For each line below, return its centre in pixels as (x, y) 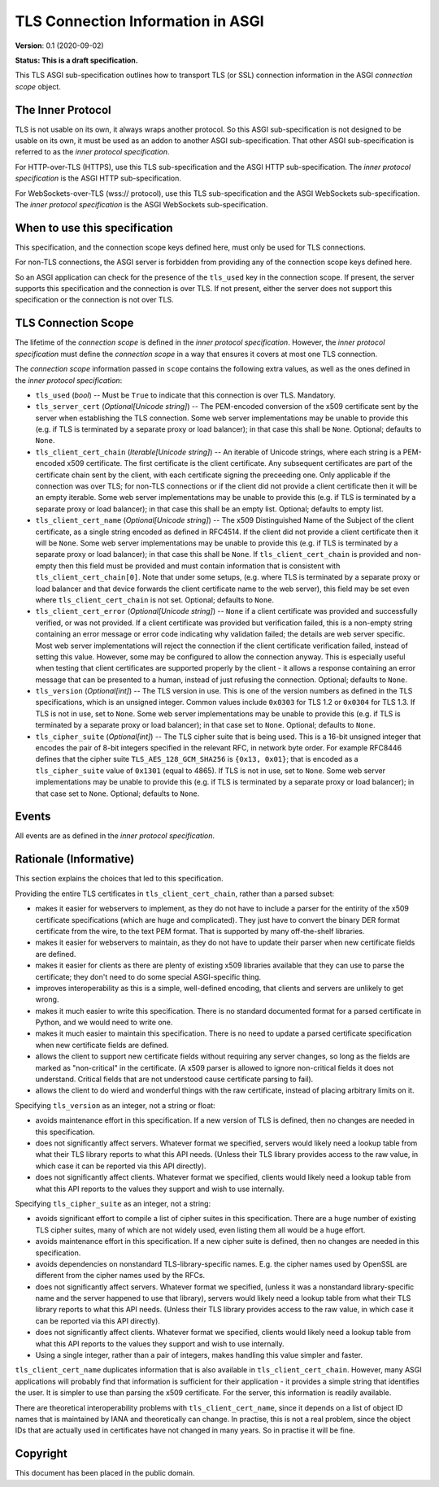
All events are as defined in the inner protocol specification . (115, 836)
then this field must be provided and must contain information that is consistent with (199, 566)
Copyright (41, 1454)
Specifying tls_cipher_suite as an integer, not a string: (113, 1203)
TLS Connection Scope (74, 323)
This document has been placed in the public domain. (105, 1473)
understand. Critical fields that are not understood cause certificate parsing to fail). (174, 1079)
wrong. (47, 999)
